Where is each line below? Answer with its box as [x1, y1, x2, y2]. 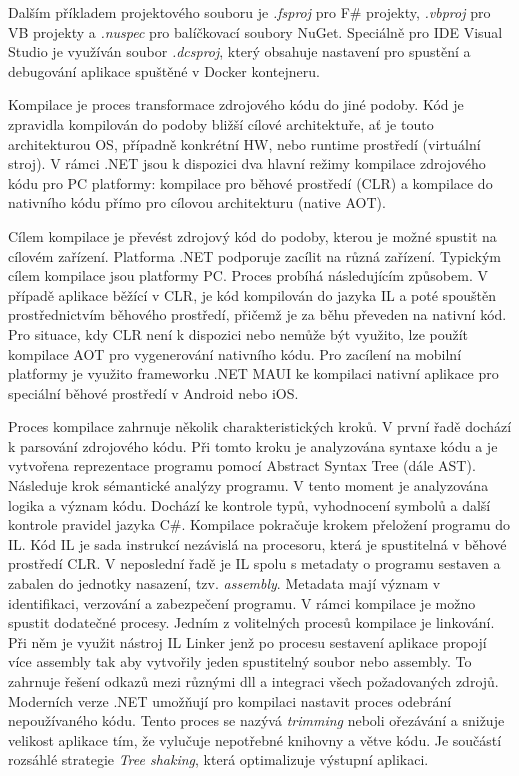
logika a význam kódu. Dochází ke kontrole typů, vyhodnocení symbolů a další [8, 494, 491, 515]
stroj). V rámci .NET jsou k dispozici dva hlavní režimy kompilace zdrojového [8, 153, 486, 174]
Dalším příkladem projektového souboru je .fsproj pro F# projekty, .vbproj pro [8, 2, 491, 22]
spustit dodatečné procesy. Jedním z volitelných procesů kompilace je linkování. [8, 612, 495, 633]
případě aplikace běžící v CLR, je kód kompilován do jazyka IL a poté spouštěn [8, 284, 497, 305]
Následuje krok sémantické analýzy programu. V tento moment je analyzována [8, 475, 489, 496]
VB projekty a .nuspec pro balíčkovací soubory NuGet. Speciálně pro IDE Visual [8, 21, 503, 42]
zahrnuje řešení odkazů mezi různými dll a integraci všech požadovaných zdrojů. [8, 671, 499, 691]
